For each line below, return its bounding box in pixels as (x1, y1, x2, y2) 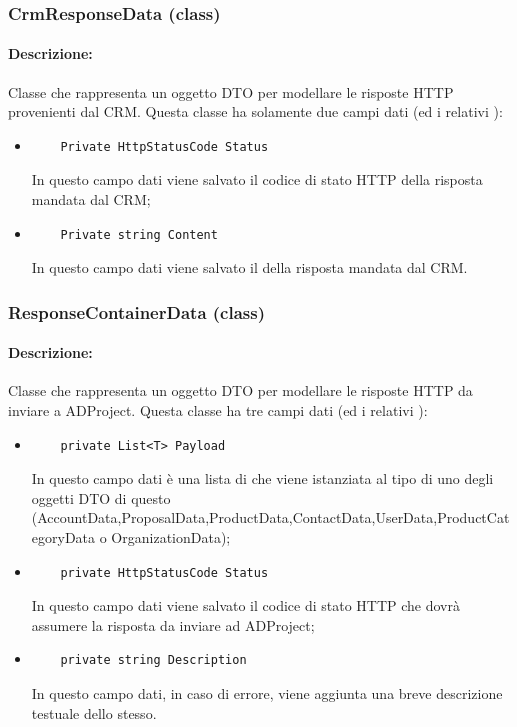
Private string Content (60, 227, 218, 242)
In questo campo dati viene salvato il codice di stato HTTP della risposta (31, 169, 483, 190)
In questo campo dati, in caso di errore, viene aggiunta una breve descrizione (31, 682, 503, 703)
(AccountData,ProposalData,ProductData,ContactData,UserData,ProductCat (31, 507, 510, 528)
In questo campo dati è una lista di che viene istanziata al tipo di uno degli (31, 468, 494, 489)
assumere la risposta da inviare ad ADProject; (31, 614, 315, 635)
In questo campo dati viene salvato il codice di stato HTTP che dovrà (31, 595, 460, 616)
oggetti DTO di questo (31, 487, 171, 508)
